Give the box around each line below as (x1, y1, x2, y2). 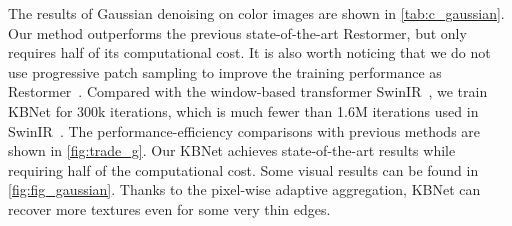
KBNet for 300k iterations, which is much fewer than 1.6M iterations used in (8, 100, 479, 121)
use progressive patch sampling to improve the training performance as (8, 61, 442, 82)
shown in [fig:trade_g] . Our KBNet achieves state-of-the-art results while (8, 140, 456, 161)
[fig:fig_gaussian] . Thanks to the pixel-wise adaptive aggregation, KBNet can (8, 179, 481, 200)
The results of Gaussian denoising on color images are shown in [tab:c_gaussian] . (8, 3, 505, 23)
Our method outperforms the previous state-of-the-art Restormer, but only (8, 22, 467, 43)
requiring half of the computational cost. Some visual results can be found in (8, 159, 479, 180)
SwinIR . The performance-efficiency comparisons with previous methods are (8, 120, 481, 141)
